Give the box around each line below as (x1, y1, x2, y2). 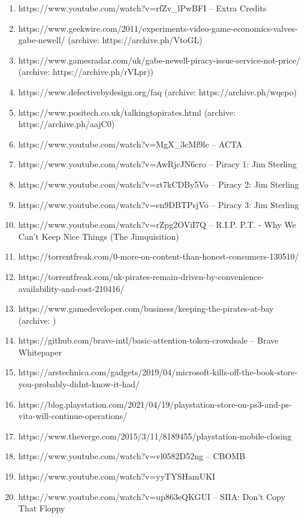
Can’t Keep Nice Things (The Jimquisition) (18, 230, 179, 242)
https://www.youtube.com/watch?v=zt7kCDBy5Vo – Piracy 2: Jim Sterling (18, 177, 299, 190)
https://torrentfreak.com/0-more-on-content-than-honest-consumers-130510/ (18, 250, 299, 263)
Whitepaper (18, 345, 62, 358)
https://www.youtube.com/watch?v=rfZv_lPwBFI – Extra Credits (18, 2, 267, 14)
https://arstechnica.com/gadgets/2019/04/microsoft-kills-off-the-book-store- (18, 366, 298, 378)
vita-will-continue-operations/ (18, 409, 128, 422)
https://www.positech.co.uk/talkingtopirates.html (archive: (18, 106, 236, 118)
